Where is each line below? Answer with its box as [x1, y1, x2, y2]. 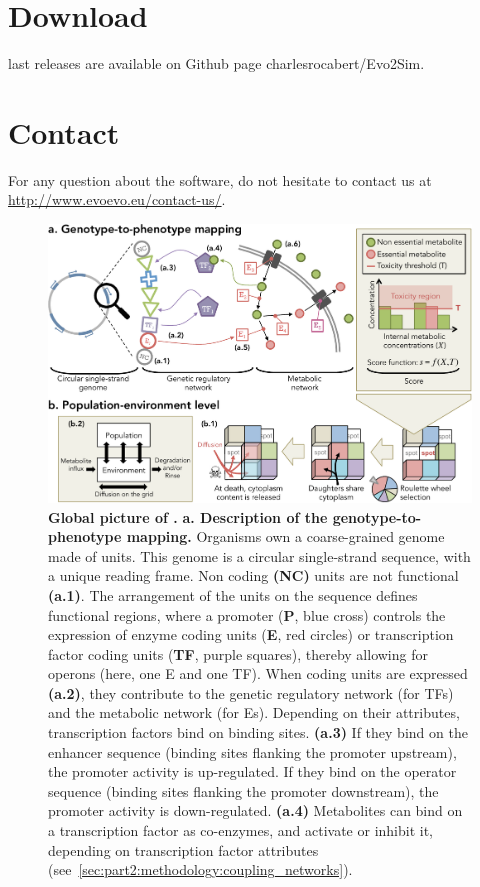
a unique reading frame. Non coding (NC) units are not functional [48, 565, 459, 586]
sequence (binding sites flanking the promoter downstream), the [48, 780, 439, 801]
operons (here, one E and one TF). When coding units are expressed [48, 663, 468, 684]
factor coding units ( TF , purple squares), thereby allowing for [48, 643, 428, 664]
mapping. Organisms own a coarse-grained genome [126, 526, 445, 547]
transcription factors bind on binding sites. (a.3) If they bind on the [48, 722, 468, 743]
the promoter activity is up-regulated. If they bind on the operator [48, 761, 457, 782]
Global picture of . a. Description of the [48, 506, 328, 527]
